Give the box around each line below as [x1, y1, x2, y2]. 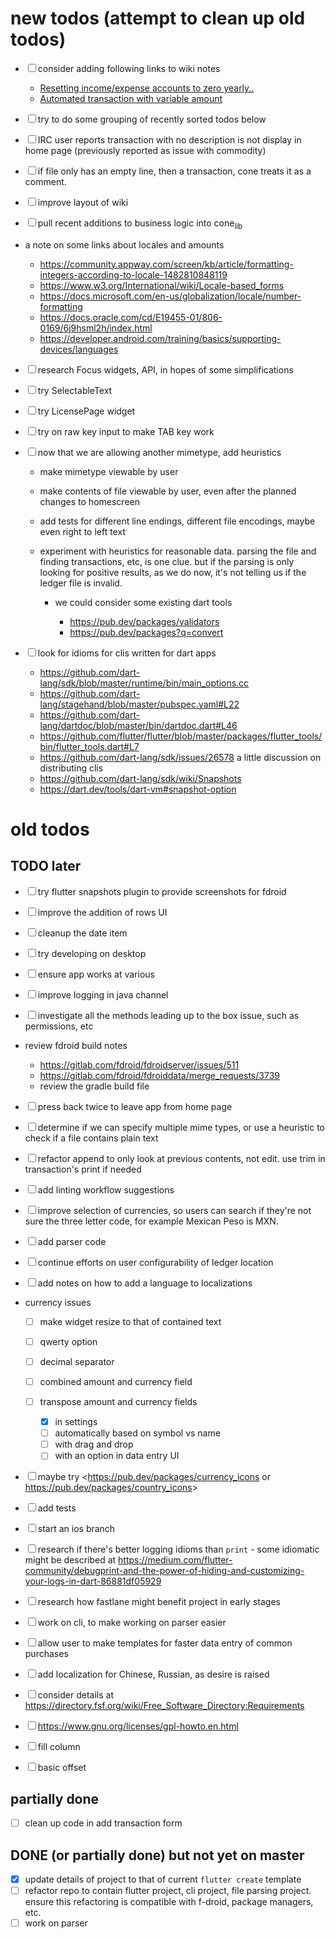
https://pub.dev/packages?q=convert [69, 626, 224, 638]
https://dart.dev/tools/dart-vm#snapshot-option [39, 783, 237, 795]
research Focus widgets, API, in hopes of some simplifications [37, 363, 294, 376]
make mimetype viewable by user [39, 465, 179, 477]
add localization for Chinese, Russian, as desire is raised [37, 1668, 270, 1681]
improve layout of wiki [37, 196, 129, 208]
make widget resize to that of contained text [39, 1315, 222, 1327]
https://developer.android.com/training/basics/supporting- [39, 332, 282, 344]
